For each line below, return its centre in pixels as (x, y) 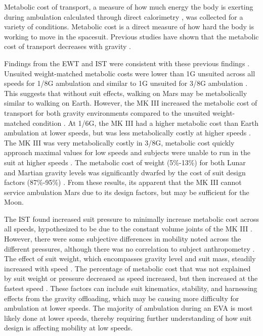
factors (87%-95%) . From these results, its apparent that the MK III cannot (123, 182)
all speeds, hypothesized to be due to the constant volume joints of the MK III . (128, 229)
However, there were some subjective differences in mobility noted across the (123, 239)
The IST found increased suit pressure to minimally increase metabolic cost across (131, 219)
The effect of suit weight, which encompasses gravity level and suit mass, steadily (130, 258)
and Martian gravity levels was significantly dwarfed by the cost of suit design (125, 172)
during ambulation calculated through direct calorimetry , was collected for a (124, 16)
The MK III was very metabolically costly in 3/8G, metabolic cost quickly (119, 142)
